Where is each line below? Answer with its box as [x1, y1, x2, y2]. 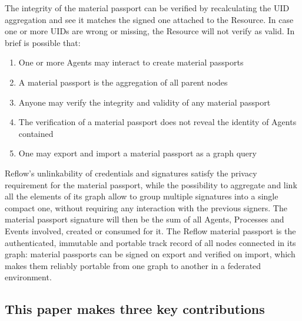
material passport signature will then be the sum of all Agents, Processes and [5, 213, 284, 225]
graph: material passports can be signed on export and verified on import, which [5, 248, 296, 260]
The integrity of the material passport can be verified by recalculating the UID [5, 2, 290, 14]
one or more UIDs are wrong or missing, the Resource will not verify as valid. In [5, 25, 295, 37]
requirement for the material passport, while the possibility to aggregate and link [5, 178, 297, 191]
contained [18, 127, 54, 139]
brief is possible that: [5, 36, 81, 48]
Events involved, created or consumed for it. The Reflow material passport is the [5, 224, 296, 237]
